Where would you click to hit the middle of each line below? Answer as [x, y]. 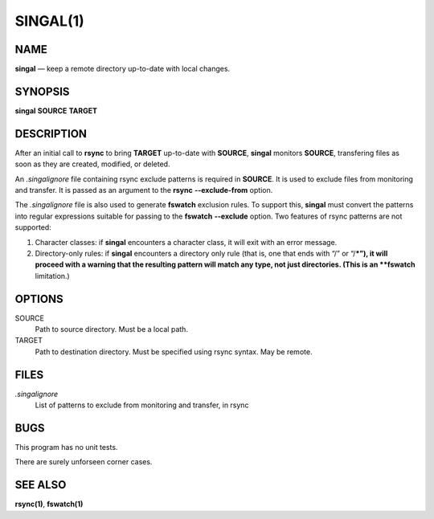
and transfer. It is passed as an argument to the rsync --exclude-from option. [144, 190]
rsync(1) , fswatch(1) [49, 504]
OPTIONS [39, 298]
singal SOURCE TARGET [56, 110]
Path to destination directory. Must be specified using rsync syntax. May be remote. [174, 351]
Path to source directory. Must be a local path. [112, 329]
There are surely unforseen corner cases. [84, 462]
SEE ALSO [41, 485]
